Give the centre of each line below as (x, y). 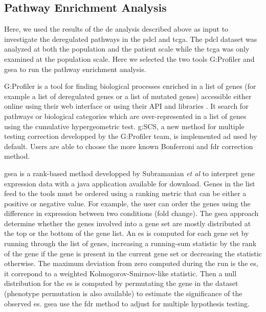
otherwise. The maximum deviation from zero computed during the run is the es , (131, 263)
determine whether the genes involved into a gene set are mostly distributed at (128, 223)
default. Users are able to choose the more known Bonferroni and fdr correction (129, 146)
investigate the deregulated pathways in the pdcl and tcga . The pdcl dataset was (131, 39)
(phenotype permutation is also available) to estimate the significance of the (123, 293)
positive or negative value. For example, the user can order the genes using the (127, 203)
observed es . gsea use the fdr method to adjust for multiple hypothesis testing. (127, 303)
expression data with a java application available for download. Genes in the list (130, 183)
